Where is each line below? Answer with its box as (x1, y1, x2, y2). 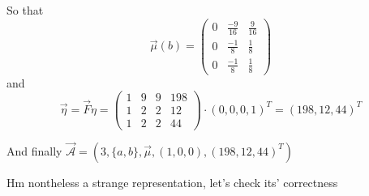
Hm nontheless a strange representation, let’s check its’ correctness (6, 173, 338, 190)
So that (6, 2, 44, 18)
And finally (6, 142, 62, 159)
